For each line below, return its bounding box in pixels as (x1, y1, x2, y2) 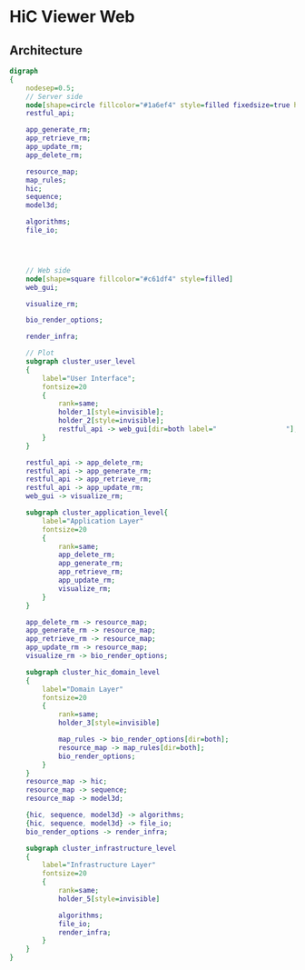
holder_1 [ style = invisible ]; (57, 407, 165, 417)
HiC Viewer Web (9, 6, 135, 27)
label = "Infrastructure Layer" (42, 861, 156, 870)
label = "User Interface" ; (42, 374, 136, 383)
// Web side (25, 265, 71, 275)
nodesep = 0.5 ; (25, 84, 75, 93)
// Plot (25, 348, 54, 358)
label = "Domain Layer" (42, 685, 124, 694)
